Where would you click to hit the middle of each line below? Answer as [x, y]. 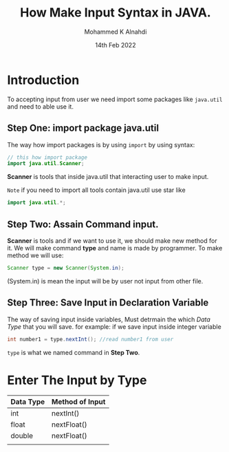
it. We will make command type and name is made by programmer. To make [115, 248]
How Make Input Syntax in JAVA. [116, 13]
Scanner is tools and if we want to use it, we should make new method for [112, 240]
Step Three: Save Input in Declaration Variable [108, 303]
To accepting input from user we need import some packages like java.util [115, 99]
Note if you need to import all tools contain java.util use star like [96, 190]
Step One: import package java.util [83, 128]
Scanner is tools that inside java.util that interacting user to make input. [108, 177]
